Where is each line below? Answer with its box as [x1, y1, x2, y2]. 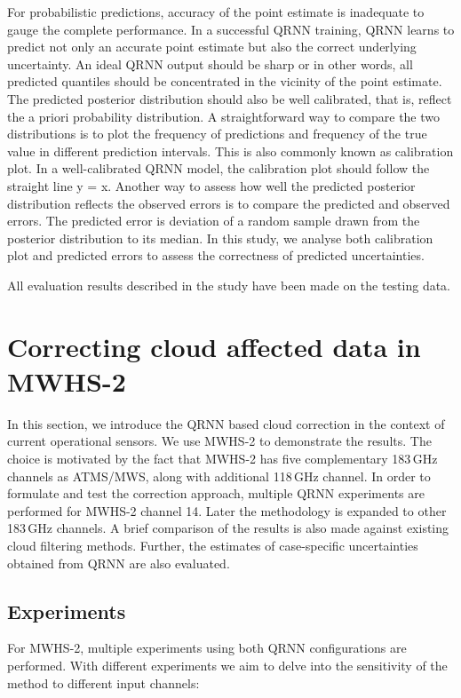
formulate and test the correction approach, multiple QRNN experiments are [7, 484, 425, 503]
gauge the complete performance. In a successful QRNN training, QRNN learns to [7, 20, 455, 38]
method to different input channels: [7, 673, 200, 692]
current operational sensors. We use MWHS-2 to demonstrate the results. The [7, 432, 432, 450]
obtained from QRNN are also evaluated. [7, 553, 230, 572]
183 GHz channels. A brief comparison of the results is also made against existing [7, 519, 449, 537]
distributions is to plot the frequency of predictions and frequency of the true [7, 124, 427, 143]
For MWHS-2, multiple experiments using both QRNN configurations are [7, 639, 407, 657]
